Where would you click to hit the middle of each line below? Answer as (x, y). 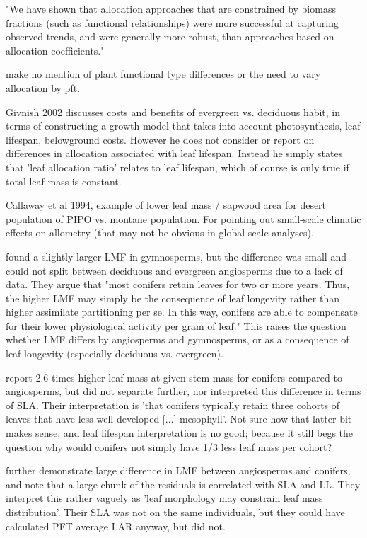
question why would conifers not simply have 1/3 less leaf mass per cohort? (169, 446)
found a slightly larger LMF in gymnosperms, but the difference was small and (176, 256)
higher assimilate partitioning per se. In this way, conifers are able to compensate (182, 312)
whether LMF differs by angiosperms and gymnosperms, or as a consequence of (177, 339)
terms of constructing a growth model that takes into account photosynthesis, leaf (183, 126)
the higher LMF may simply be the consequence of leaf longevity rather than (173, 298)
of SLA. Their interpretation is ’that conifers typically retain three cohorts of (173, 405)
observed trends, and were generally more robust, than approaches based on (170, 36)
